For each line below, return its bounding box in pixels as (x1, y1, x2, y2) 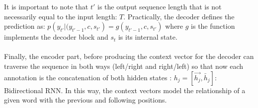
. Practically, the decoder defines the (123, 11, 235, 21)
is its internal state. (118, 32, 177, 42)
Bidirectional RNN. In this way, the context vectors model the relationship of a (4, 85, 246, 95)
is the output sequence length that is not (97, 1, 222, 11)
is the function (191, 21, 235, 31)
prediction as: (4, 21, 45, 31)
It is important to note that (4, 1, 88, 11)
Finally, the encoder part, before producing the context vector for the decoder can (4, 51, 254, 61)
